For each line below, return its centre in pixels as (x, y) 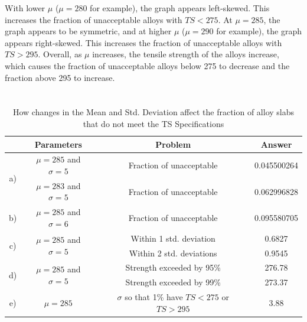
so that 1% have (154, 297)
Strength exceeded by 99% (173, 282)
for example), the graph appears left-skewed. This (180, 8)
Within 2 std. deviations (173, 253)
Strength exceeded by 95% (173, 267)
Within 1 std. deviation (173, 238)
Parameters (58, 144)
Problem (173, 144)
